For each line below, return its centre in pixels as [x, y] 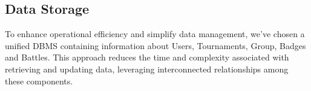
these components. [39, 81]
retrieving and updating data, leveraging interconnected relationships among [147, 69]
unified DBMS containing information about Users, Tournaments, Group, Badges [155, 45]
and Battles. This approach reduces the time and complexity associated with [147, 57]
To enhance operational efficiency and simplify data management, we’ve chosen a [155, 34]
